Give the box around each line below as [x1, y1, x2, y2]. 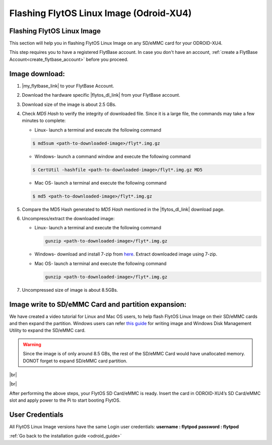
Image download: [9, 70, 65, 78]
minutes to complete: [22, 117, 66, 123]
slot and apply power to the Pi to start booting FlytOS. [9, 397, 121, 403]
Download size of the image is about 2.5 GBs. [22, 101, 117, 107]
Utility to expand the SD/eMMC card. [9, 328, 86, 334]
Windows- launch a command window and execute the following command [34, 153, 191, 159]
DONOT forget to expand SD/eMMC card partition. [23, 358, 128, 364]
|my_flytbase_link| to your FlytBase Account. [22, 83, 114, 89]
